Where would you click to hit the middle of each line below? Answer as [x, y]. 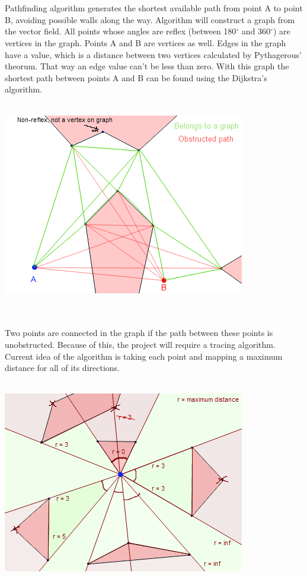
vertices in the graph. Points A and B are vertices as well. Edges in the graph [145, 42]
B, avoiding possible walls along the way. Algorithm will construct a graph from [150, 19]
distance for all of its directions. [62, 368]
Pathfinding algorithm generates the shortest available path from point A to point [154, 8]
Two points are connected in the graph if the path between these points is [139, 333]
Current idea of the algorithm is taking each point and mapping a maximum [144, 356]
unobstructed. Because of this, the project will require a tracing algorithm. [140, 344]
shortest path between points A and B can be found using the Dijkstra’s [136, 77]
